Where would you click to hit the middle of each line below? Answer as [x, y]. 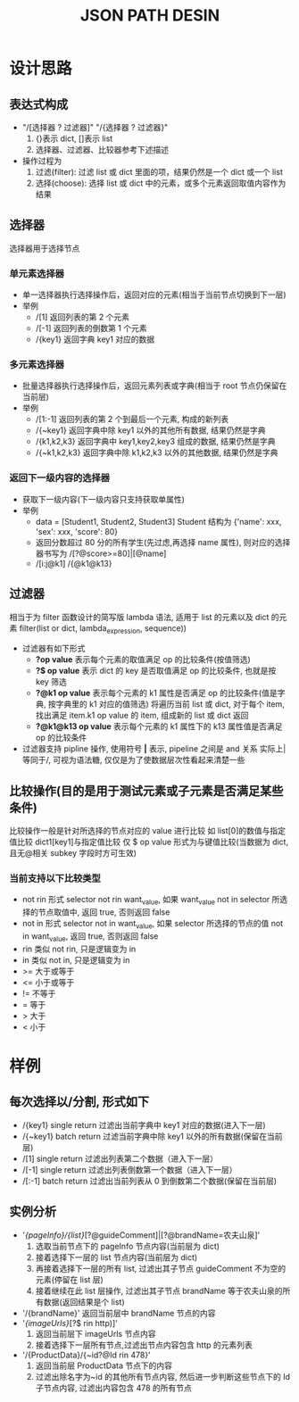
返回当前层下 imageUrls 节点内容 [96, 1333]
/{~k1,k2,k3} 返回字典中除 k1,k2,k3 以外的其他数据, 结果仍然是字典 [157, 452]
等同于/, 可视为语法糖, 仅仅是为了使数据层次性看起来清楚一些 [133, 760]
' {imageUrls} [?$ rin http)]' [70, 1323]
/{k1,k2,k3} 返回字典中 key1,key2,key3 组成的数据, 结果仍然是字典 [155, 442]
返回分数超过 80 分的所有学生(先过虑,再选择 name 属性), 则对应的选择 [163, 542]
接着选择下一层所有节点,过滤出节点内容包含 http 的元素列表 [144, 1345]
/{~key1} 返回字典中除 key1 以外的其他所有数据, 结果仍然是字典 [150, 430]
